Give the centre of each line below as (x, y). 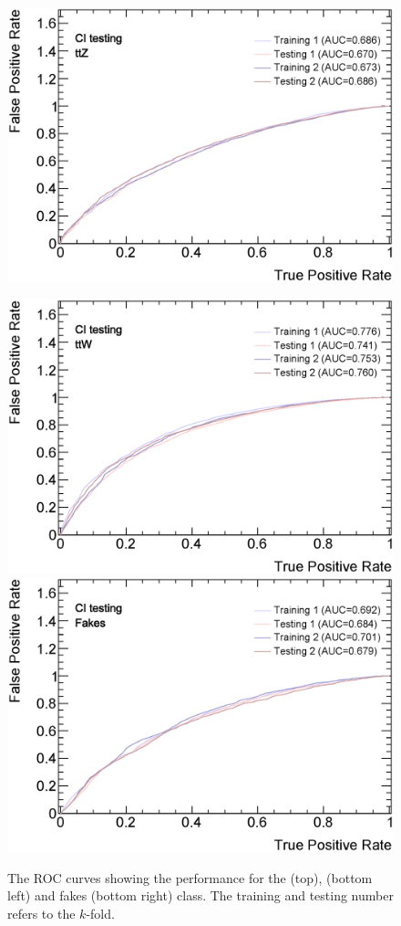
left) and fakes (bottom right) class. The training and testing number (200, 895)
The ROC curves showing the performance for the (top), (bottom (190, 877)
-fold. (100, 913)
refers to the (41, 913)
